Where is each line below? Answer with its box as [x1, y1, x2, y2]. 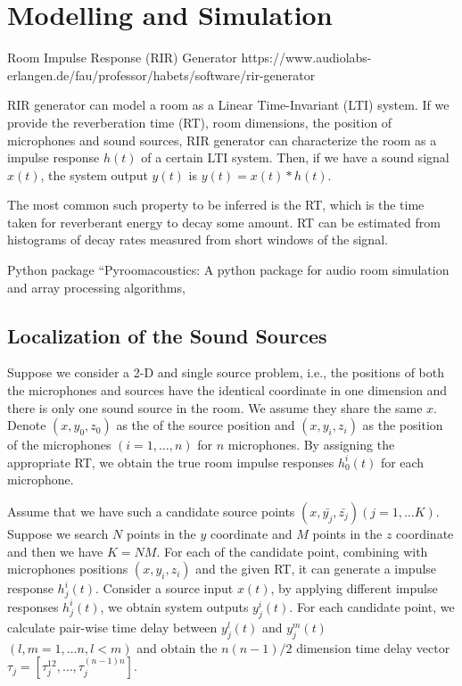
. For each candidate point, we [289, 597, 455, 616]
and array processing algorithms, [7, 277, 186, 296]
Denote [7, 416, 46, 434]
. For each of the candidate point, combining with [156, 541, 428, 560]
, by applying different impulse [270, 579, 438, 598]
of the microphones [7, 435, 111, 454]
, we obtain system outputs [100, 597, 249, 616]
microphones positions [7, 559, 128, 578]
